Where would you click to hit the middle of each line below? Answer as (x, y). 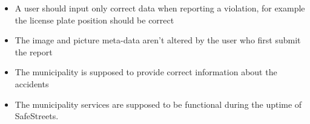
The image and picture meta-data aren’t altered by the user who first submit (158, 40)
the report (34, 51)
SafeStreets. (37, 116)
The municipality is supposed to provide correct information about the (146, 72)
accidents (32, 83)
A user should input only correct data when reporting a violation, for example (160, 8)
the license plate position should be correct (94, 20)
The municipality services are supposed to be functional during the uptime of (158, 104)
